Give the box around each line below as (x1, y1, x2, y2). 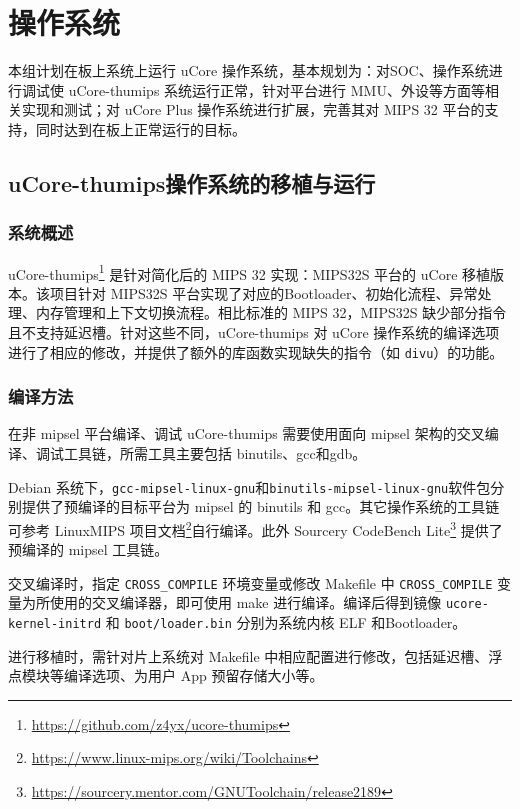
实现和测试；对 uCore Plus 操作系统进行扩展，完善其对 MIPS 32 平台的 (21, 99, 485, 120)
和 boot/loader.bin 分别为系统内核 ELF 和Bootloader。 (105, 612, 467, 632)
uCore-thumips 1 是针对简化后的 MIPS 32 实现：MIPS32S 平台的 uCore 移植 (8, 260, 491, 284)
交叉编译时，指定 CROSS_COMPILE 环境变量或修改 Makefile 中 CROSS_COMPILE (8, 572, 493, 593)
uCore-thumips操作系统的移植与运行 (8, 167, 376, 198)
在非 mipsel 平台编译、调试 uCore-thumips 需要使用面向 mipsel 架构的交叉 (8, 423, 485, 444)
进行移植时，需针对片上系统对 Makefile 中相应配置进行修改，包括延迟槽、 (8, 645, 489, 666)
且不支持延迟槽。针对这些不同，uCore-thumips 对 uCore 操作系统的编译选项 (8, 321, 500, 342)
